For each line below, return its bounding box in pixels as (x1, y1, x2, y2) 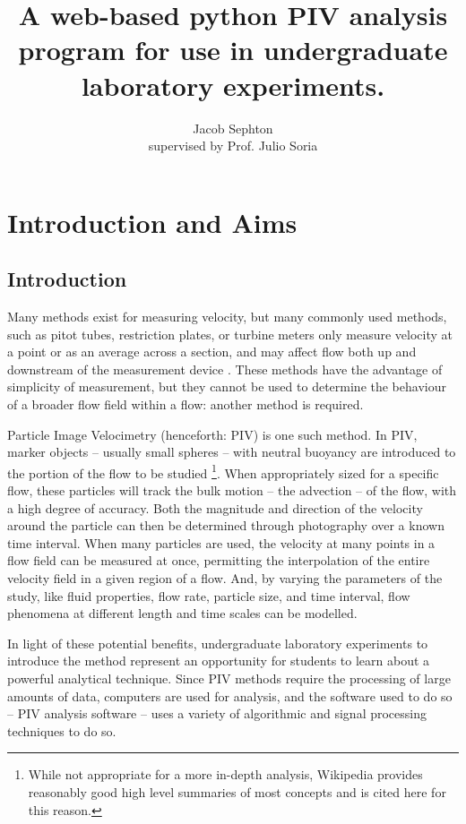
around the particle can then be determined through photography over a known (7, 516, 444, 535)
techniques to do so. (7, 721, 116, 740)
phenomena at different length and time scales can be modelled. (7, 604, 358, 622)
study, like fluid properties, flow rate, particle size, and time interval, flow (7, 586, 410, 605)
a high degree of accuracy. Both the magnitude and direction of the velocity (7, 498, 423, 517)
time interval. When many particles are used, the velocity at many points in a (7, 533, 436, 552)
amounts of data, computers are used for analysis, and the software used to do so (7, 686, 453, 705)
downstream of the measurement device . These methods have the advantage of (7, 359, 443, 378)
